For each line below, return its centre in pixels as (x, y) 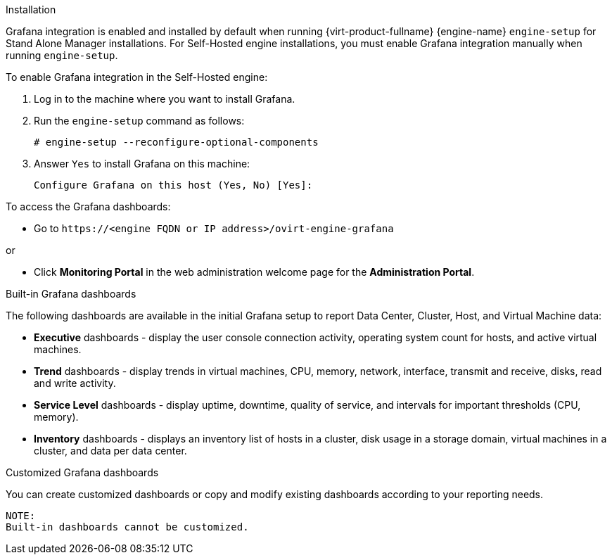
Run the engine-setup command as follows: (139, 121)
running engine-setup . (62, 55)
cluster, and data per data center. (110, 451)
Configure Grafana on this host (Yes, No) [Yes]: (173, 185)
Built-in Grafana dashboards (71, 294)
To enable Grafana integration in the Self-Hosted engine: (137, 77)
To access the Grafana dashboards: (88, 206)
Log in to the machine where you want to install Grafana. (165, 99)
